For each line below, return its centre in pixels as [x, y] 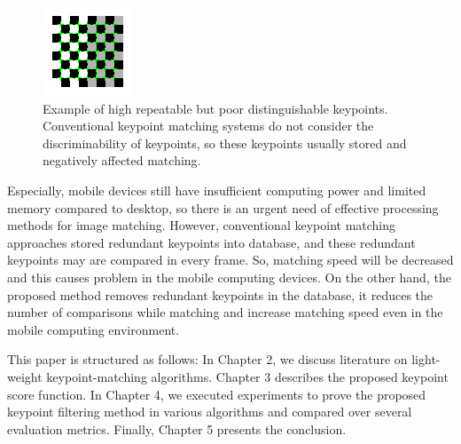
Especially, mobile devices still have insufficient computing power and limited [217, 190]
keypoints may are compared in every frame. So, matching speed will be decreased [230, 260]
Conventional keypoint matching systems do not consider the [208, 126]
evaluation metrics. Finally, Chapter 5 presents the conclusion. [177, 428]
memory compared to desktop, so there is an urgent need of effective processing [223, 207]
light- [426, 359]
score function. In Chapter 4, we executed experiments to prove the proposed [217, 394]
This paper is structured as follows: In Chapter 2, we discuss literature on [207, 359]
